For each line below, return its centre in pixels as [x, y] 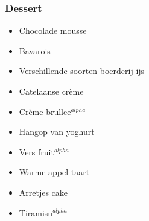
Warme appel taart [54, 172]
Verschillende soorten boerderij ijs [82, 71]
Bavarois [35, 50]
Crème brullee [45, 111]
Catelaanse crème [51, 91]
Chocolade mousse [53, 30]
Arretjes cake [43, 192]
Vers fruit [36, 151]
